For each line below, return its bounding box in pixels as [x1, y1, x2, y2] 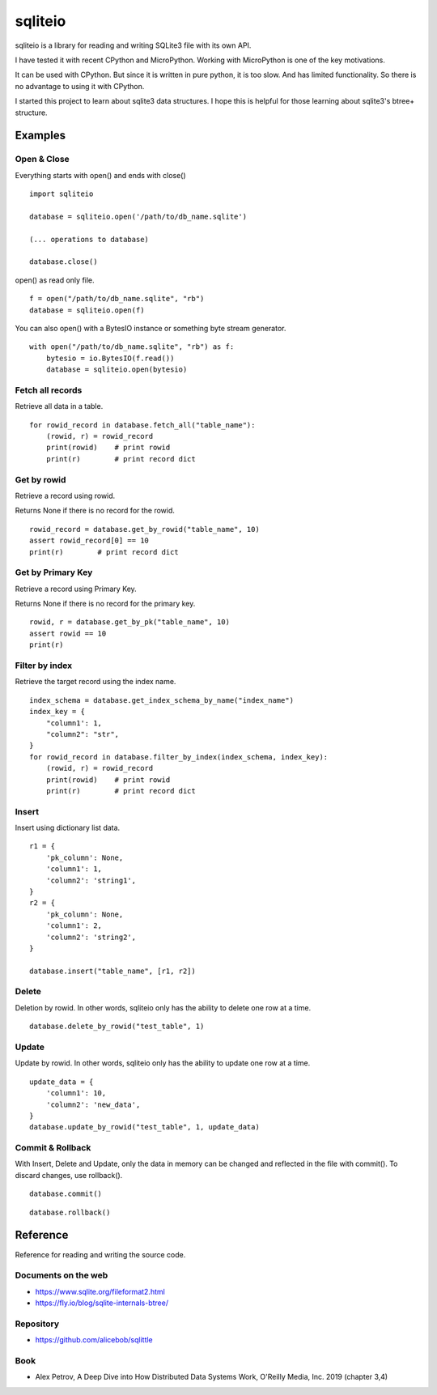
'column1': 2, [45, 921, 103, 930]
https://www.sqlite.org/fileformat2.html [35, 1287, 165, 1296]
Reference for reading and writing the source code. [15, 1249, 186, 1259]
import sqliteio [29, 189, 94, 198]
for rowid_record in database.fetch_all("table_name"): [29, 420, 256, 429]
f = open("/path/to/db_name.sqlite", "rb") [29, 294, 205, 304]
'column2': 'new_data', [45, 1099, 141, 1109]
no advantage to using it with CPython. [15, 81, 145, 91]
